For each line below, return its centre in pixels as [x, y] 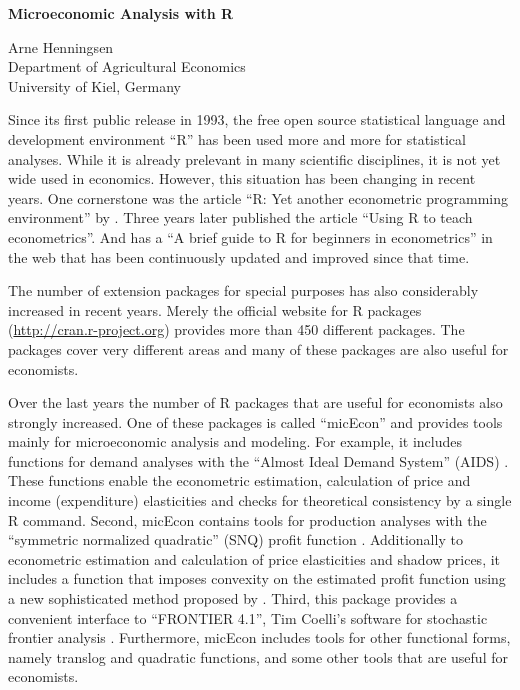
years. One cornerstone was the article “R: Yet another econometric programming [258, 197]
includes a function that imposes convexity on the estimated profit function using [257, 578]
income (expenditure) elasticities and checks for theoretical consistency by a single [260, 500]
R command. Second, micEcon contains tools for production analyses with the [247, 519]
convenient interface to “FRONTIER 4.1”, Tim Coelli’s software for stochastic [248, 617]
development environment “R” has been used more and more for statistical [237, 138]
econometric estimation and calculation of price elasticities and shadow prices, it [254, 558]
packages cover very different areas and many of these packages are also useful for [258, 348]
